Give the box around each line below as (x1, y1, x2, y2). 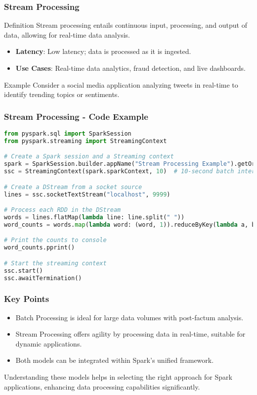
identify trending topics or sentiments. (4, 89, 120, 99)
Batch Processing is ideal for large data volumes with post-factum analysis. (15, 312, 244, 322)
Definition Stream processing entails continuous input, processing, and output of (4, 20, 248, 30)
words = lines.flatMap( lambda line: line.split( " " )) (4, 213, 185, 221)
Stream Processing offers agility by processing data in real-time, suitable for (15, 329, 246, 339)
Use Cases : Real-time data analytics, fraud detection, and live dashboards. (15, 63, 246, 73)
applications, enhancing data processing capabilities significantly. (4, 381, 200, 392)
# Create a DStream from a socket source (4, 183, 142, 191)
